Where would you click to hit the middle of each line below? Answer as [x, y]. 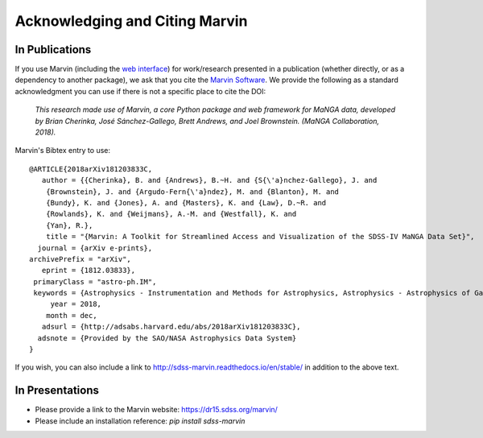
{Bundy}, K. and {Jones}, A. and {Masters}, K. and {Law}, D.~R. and [186, 202]
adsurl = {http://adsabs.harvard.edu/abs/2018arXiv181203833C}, [171, 327]
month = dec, [71, 315]
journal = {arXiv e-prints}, [95, 248]
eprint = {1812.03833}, [89, 271]
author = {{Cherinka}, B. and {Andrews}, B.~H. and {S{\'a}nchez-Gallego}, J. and [209, 180]
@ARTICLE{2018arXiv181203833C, [91, 169]
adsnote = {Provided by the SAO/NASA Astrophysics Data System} [167, 338]
